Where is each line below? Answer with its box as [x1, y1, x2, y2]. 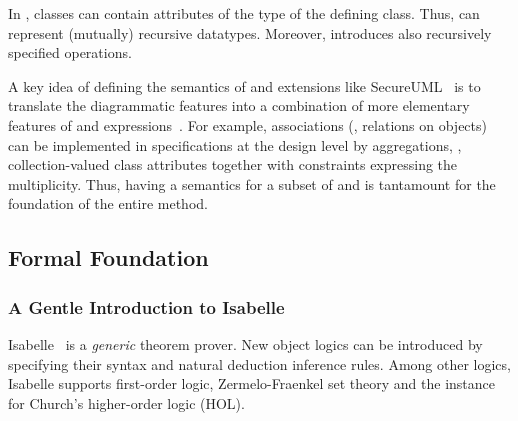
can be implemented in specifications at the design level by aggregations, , [8, 134, 462, 155]
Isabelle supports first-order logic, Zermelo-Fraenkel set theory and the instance [8, 373, 496, 394]
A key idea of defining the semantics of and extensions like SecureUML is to [8, 75, 481, 96]
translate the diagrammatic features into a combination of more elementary [8, 95, 470, 116]
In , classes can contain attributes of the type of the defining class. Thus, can [8, 3, 480, 23]
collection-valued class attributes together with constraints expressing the [8, 154, 458, 175]
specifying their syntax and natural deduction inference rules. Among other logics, [8, 353, 511, 374]
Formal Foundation [8, 242, 209, 273]
